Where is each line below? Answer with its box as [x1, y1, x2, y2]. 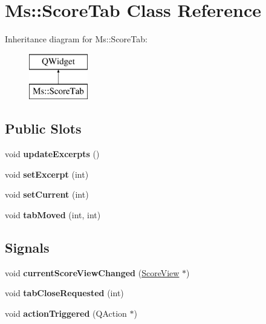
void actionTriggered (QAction [5, 306, 127, 319]
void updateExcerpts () [5, 147, 100, 160]
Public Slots [5, 119, 82, 138]
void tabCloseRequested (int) [5, 287, 124, 299]
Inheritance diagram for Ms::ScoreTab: [5, 33, 148, 45]
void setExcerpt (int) [5, 167, 89, 180]
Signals [5, 238, 50, 256]
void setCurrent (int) [5, 188, 89, 201]
